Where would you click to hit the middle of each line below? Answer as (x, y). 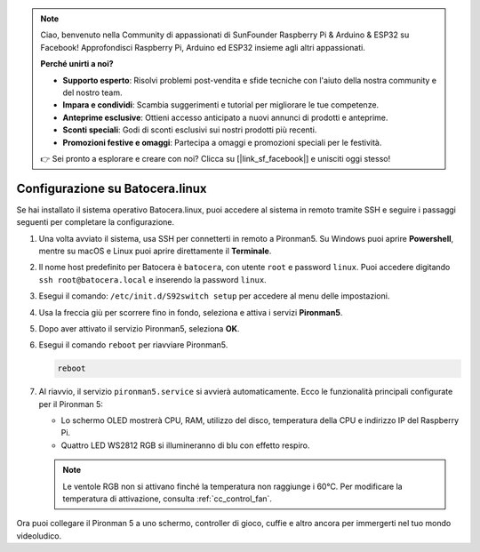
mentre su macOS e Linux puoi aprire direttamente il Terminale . (155, 251)
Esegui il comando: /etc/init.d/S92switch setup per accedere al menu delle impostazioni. (214, 296)
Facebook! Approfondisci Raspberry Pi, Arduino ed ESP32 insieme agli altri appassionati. (203, 47)
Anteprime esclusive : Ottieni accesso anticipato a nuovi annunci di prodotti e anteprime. (225, 117)
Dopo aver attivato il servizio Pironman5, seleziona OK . (139, 328)
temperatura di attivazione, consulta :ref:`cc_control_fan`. (168, 499)
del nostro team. (92, 92)
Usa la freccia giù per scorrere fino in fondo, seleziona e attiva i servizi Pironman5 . (191, 312)
